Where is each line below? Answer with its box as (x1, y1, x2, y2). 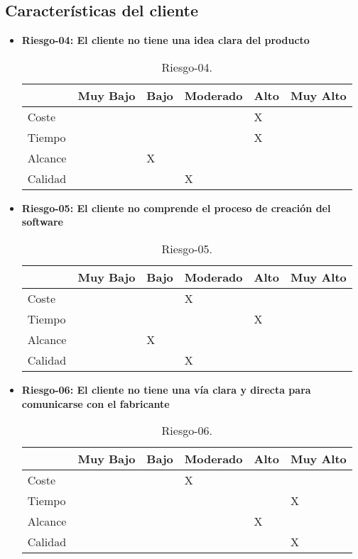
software (21, 214, 63, 229)
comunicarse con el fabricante (21, 396, 170, 411)
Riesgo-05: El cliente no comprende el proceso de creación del (21, 200, 331, 215)
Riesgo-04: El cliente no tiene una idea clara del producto (21, 33, 310, 48)
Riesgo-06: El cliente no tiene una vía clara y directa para (21, 382, 311, 397)
